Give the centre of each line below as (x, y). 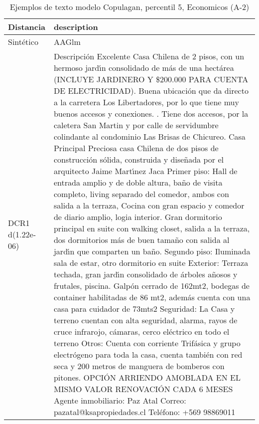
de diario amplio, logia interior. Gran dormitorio (138, 217)
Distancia (27, 27)
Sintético (23, 42)
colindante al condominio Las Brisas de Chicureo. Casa (149, 136)
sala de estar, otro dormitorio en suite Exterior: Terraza (151, 263)
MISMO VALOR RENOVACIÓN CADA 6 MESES (143, 389)
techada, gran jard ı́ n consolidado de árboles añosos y (145, 274)
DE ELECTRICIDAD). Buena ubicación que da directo (151, 91)
